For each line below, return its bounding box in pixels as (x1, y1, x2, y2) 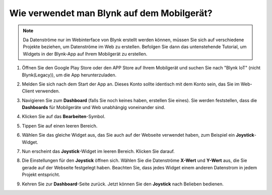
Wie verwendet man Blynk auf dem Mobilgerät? (9, 8, 213, 19)
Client (22, 88, 35, 94)
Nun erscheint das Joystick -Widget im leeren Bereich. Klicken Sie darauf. (22, 148, 175, 154)
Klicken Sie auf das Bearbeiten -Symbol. (22, 114, 106, 120)
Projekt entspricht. (22, 171, 60, 178)
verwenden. (35, 88, 60, 94)
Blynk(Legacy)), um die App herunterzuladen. (22, 72, 117, 78)
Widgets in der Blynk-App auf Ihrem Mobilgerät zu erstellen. (23, 51, 148, 57)
